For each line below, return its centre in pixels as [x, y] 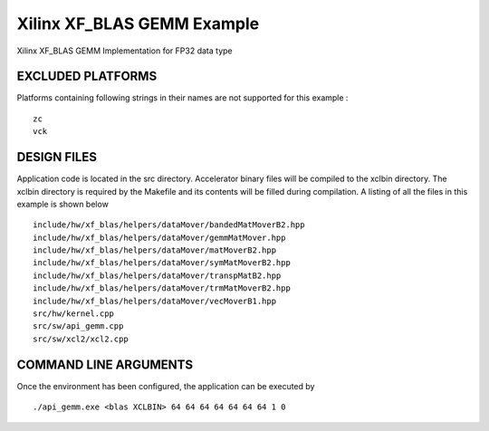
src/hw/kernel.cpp [74, 314]
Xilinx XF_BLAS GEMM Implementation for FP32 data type [125, 51]
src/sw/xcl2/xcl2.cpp [81, 339]
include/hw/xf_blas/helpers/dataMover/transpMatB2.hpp [157, 275]
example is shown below [62, 204]
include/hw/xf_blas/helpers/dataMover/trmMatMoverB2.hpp [162, 288]
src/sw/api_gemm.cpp [78, 326]
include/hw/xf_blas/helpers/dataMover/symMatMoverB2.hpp [162, 263]
